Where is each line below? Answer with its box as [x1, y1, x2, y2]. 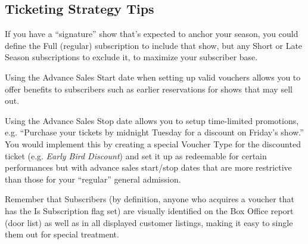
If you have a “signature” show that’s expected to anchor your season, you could [5, 27, 298, 40]
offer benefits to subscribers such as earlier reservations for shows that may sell [5, 82, 293, 95]
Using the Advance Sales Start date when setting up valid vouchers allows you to [5, 70, 301, 83]
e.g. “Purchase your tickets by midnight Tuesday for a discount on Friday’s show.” [5, 126, 304, 138]
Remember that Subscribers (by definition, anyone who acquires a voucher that [5, 193, 294, 205]
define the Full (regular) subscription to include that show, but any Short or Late [5, 39, 303, 51]
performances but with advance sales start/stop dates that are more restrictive [5, 161, 292, 174]
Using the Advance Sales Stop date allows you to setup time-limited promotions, [5, 114, 299, 126]
